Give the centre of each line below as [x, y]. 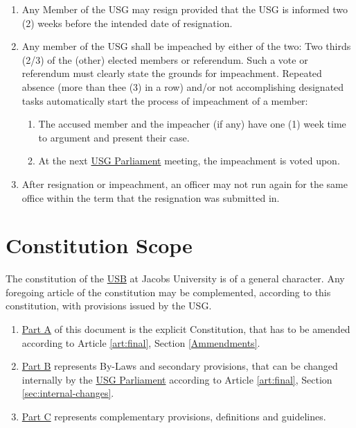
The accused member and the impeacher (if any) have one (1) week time [192, 124]
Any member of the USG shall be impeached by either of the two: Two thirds [186, 46]
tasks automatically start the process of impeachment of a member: [165, 100]
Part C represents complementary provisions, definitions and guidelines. [174, 416]
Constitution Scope [99, 245]
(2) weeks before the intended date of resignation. [127, 23]
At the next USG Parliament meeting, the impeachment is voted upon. [189, 161]
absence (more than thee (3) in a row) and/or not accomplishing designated [183, 86]
